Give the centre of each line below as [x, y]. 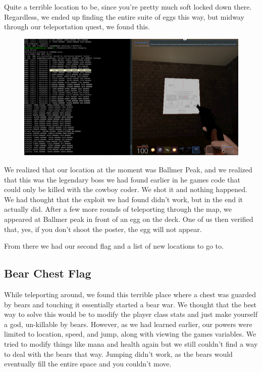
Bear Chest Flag [48, 273]
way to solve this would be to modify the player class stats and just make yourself [131, 314]
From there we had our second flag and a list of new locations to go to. [114, 246]
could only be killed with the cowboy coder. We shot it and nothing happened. [126, 189]
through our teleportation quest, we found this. [77, 27]
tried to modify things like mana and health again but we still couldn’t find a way [131, 343]
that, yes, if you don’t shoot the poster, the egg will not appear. [103, 229]
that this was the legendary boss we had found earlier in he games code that [122, 179]
